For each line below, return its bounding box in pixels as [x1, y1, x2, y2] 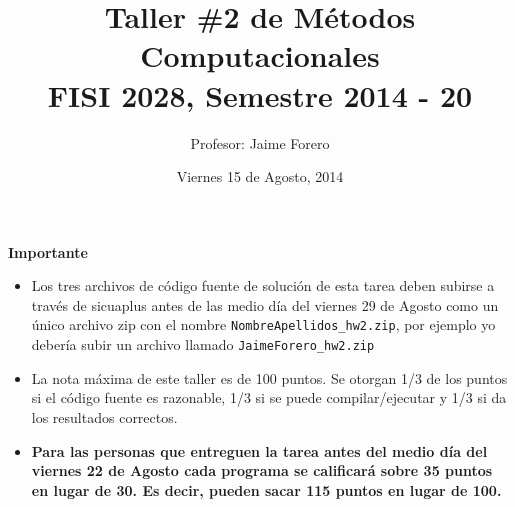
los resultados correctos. [31, 406, 178, 427]
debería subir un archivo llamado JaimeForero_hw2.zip [31, 334, 375, 355]
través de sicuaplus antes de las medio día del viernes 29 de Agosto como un [31, 294, 499, 315]
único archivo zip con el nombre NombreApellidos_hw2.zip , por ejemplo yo [31, 314, 496, 335]
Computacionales [140, 35, 380, 76]
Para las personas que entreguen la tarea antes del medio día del [31, 440, 488, 461]
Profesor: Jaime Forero [190, 132, 330, 153]
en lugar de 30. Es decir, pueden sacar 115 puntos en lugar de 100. [31, 479, 502, 500]
